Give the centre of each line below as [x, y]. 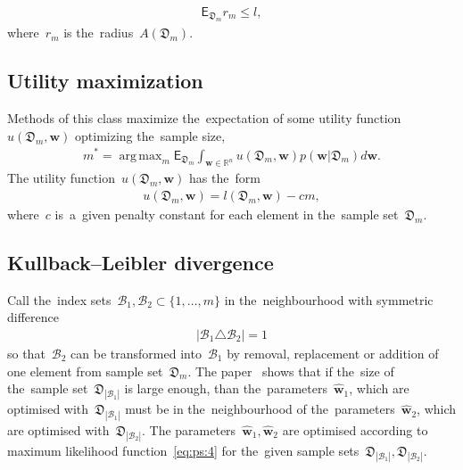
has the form [225, 178]
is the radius [99, 33]
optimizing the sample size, [150, 135]
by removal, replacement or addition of [333, 353]
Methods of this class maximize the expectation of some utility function [204, 118]
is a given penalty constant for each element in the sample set [227, 214]
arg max [141, 156]
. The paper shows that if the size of [291, 371]
